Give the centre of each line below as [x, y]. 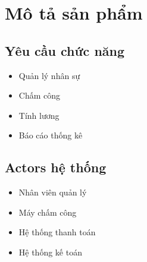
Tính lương [39, 115]
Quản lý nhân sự [49, 75]
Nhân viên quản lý [53, 192]
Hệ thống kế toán [50, 252]
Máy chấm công [48, 212]
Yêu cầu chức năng [65, 50]
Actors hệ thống [56, 167]
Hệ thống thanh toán [57, 232]
